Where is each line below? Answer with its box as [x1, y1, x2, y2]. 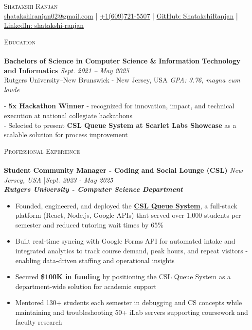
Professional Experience [4, 145, 80, 156]
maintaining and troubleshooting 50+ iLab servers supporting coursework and [15, 307, 248, 317]
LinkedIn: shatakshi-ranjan [4, 20, 84, 30]
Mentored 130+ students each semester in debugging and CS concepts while [15, 297, 242, 308]
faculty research [15, 316, 62, 327]
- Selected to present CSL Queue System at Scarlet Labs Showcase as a [4, 120, 236, 130]
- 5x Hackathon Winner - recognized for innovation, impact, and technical [4, 101, 234, 111]
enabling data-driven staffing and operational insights [15, 255, 175, 265]
